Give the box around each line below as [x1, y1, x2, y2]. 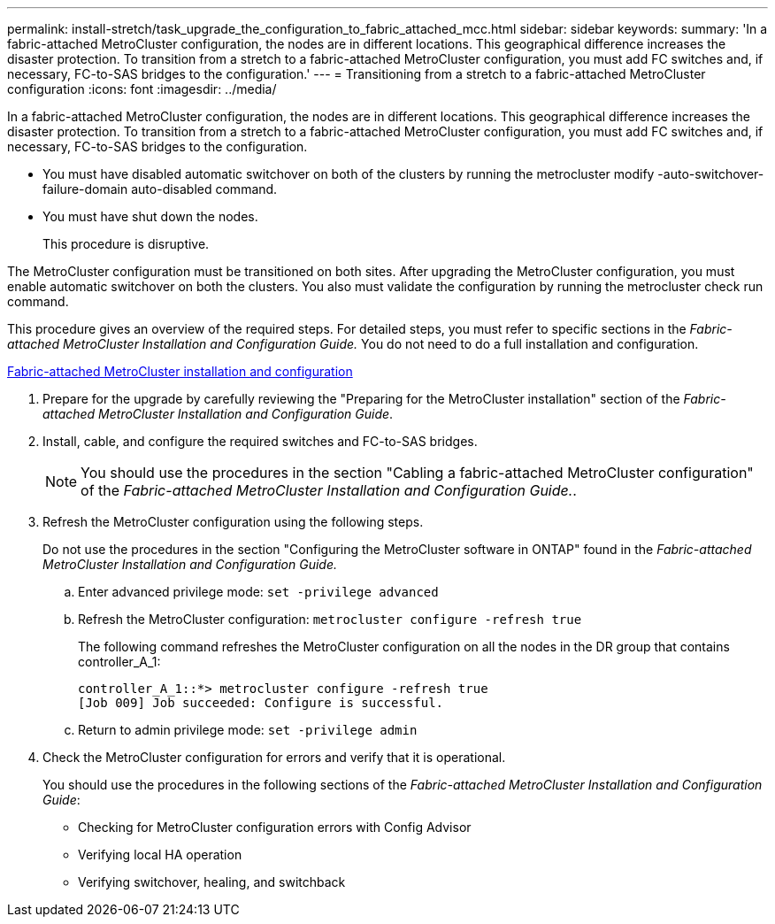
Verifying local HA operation [78, 847, 242, 862]
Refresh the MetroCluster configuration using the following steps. [42, 514, 424, 529]
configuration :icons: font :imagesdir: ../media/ [7, 81, 277, 96]
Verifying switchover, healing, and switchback [78, 874, 346, 889]
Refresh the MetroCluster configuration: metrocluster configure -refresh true [78, 612, 582, 627]
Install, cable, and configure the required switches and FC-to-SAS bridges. [42, 434, 478, 449]
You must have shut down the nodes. [42, 209, 258, 224]
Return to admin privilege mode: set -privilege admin [78, 722, 418, 737]
